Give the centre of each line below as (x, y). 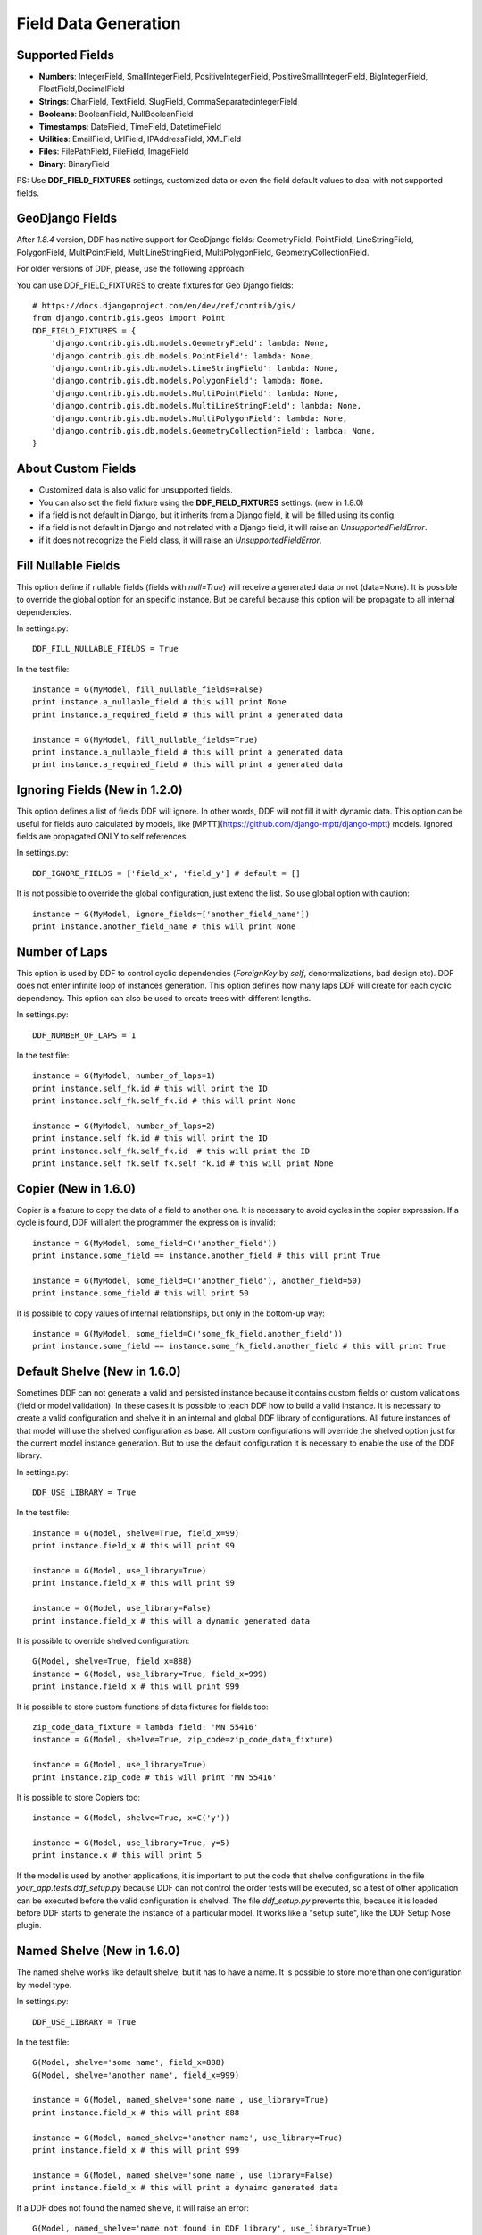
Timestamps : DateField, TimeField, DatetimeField (130, 126)
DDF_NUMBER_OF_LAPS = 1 (84, 1035)
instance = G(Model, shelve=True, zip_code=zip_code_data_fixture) (183, 1740)
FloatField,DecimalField (82, 89)
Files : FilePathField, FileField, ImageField (114, 151)
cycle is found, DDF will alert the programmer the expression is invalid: (146, 1223)
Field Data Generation (99, 23)
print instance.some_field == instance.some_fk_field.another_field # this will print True (239, 1346)
